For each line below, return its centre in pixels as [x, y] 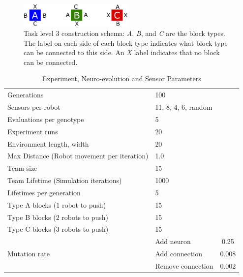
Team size [22, 168]
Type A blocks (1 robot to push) [57, 204]
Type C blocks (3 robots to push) [58, 229]
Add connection [179, 254]
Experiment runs [33, 131]
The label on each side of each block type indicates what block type [126, 43]
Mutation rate [29, 254]
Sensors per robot [34, 107]
